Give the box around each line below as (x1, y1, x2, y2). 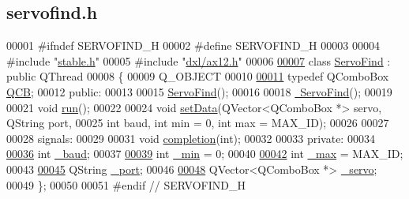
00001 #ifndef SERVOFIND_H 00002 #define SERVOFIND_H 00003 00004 (6, 37, 380, 54)
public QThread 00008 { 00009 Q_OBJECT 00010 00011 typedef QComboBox (6, 68, 389, 84)
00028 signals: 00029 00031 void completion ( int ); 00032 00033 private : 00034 (6, 130, 375, 146)
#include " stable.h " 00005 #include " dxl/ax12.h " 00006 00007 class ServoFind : (6, 52, 391, 69)
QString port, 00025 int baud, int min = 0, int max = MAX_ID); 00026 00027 (6, 115, 389, 131)
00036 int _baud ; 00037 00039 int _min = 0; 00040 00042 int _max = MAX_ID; (6, 145, 403, 162)
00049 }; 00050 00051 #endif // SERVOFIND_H (6, 176, 246, 193)
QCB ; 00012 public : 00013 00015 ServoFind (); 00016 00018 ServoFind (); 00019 (6, 83, 392, 99)
